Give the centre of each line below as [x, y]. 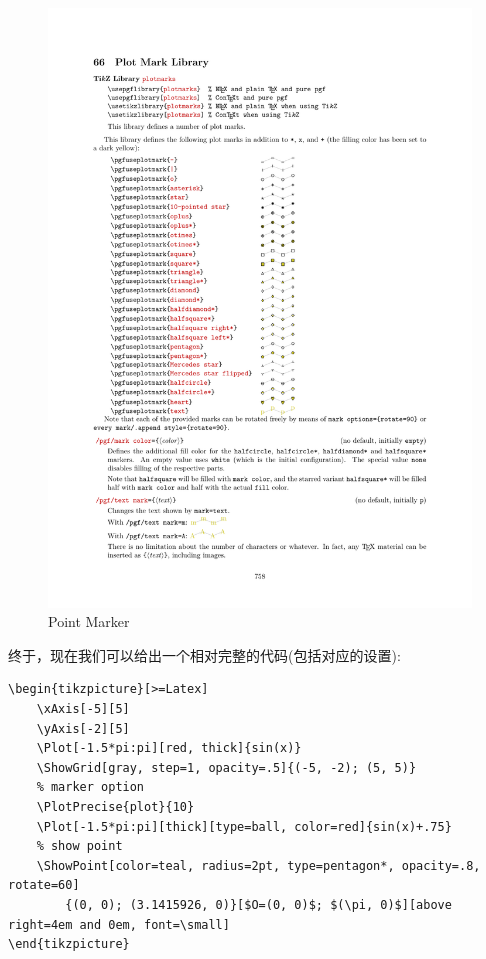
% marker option [90, 787]
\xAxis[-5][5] [83, 709]
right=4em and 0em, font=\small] [119, 924]
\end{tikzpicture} [69, 944]
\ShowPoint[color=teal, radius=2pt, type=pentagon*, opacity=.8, [258, 865]
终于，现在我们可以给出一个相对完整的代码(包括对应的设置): [204, 654]
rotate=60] [44, 885]
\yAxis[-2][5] [83, 728]
